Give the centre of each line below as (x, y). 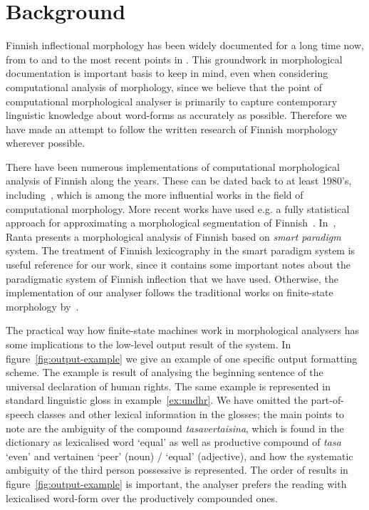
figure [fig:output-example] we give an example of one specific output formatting (182, 358)
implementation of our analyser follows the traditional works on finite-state (170, 292)
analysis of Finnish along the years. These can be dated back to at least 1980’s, (179, 181)
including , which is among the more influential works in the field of (155, 195)
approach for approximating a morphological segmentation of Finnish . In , (171, 223)
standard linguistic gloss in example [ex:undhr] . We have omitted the (157, 400)
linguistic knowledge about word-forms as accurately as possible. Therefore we (176, 115)
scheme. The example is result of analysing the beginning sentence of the (165, 372)
